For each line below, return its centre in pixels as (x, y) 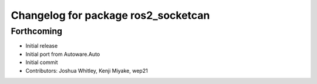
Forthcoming (37, 31)
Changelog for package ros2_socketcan (110, 15)
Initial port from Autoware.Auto (63, 54)
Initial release (42, 46)
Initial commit (42, 62)
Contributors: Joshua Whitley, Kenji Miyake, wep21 (87, 70)
